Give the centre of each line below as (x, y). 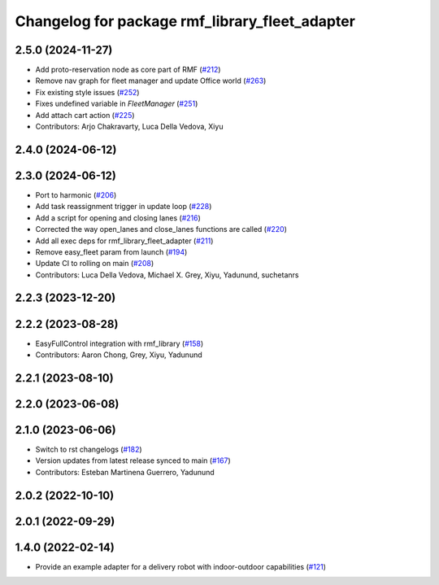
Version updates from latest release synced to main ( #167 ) (133, 461)
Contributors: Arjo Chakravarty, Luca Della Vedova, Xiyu (129, 127)
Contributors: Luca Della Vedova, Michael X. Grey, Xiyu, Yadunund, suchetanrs (167, 275)
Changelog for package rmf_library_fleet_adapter (185, 21)
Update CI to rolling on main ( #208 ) (95, 264)
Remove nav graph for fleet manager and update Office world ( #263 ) (151, 81)
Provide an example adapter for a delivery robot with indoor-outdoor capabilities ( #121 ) (181, 566)
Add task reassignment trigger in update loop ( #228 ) (124, 207)
